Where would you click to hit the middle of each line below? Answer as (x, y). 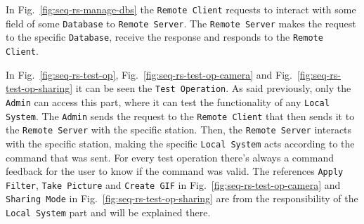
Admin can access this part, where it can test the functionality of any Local (168, 101)
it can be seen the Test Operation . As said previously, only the (213, 88)
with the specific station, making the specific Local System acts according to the (180, 143)
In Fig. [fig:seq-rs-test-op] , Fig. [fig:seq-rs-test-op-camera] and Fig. (149, 74)
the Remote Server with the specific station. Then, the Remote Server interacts (179, 130)
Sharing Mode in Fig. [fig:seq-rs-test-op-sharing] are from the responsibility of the (182, 198)
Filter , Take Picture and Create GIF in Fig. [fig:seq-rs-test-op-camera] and (173, 184)
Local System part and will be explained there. (108, 212)
